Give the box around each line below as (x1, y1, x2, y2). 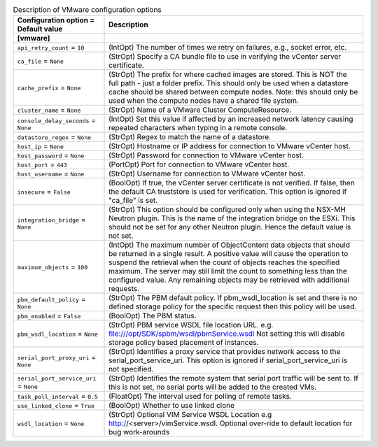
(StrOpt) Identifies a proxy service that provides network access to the (108, 347, 341, 357)
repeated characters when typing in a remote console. (108, 123, 288, 133)
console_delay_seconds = (17, 115, 97, 125)
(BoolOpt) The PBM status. (108, 311, 197, 321)
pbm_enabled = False (17, 311, 81, 321)
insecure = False (17, 187, 71, 197)
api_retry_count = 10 (17, 43, 85, 52)
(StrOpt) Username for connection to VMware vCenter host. (108, 169, 306, 178)
